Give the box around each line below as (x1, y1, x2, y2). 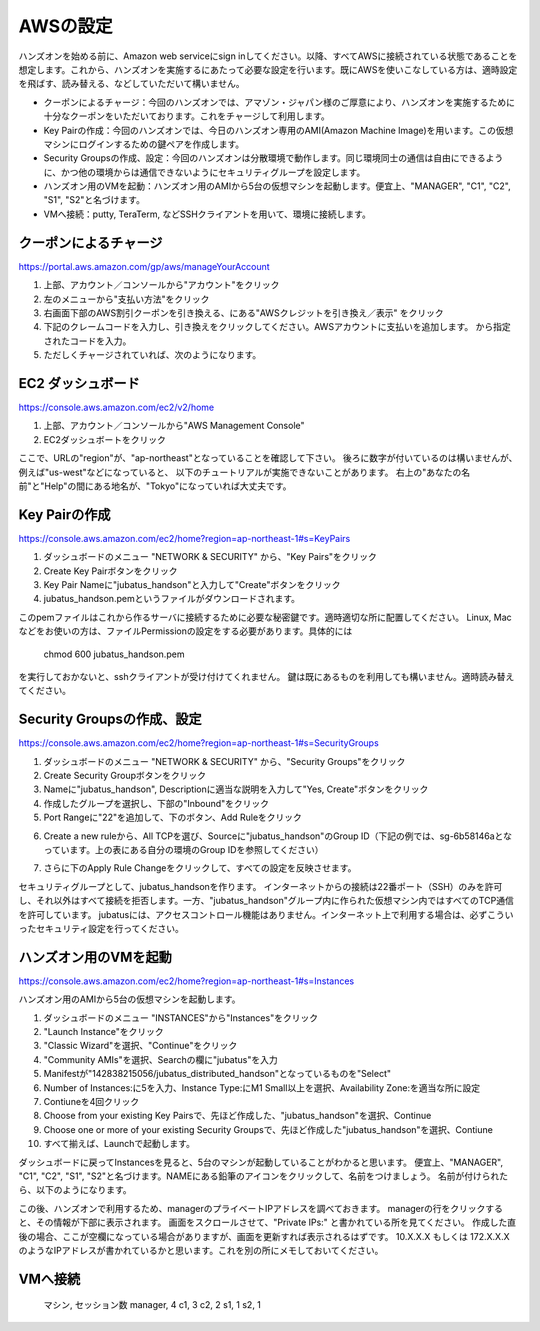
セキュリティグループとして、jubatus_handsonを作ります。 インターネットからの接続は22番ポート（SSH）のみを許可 (18, 880, 503, 892)
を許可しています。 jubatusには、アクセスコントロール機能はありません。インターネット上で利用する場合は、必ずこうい (18, 908, 514, 920)
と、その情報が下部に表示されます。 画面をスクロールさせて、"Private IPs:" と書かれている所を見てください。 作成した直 (18, 1216, 517, 1229)
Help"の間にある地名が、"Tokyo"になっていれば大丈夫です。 (44, 480, 292, 492)
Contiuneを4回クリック (43, 1096, 140, 1107)
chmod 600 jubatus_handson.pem (43, 648, 185, 660)
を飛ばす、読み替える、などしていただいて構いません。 (18, 78, 245, 90)
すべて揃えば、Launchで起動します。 (43, 1138, 195, 1150)
